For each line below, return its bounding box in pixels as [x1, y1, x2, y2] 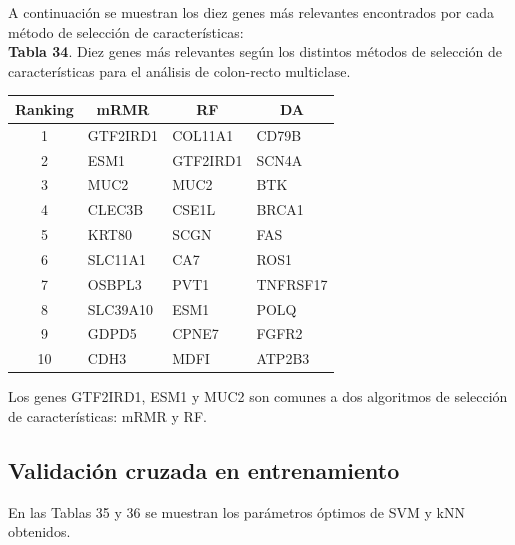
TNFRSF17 [256, 273, 328, 294]
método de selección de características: [8, 21, 244, 42]
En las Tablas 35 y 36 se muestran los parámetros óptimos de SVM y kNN [8, 501, 465, 522]
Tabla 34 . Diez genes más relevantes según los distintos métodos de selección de [8, 41, 503, 62]
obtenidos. [8, 521, 71, 542]
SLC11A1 [87, 248, 146, 269]
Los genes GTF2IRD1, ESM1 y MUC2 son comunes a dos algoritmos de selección [8, 386, 508, 407]
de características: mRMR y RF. [8, 406, 207, 426]
